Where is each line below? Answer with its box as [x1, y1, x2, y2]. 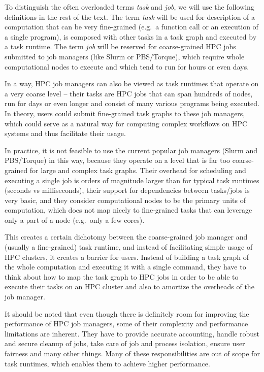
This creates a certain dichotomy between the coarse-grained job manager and [5, 231, 248, 242]
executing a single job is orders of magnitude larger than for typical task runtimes [5, 175, 259, 185]
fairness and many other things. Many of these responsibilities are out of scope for [5, 348, 260, 358]
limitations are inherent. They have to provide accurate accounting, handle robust [5, 328, 260, 339]
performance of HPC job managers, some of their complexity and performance [5, 318, 248, 329]
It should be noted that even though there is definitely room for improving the [5, 308, 249, 319]
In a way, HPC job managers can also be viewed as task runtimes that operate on [5, 78, 259, 89]
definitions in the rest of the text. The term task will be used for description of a [5, 11, 255, 22]
